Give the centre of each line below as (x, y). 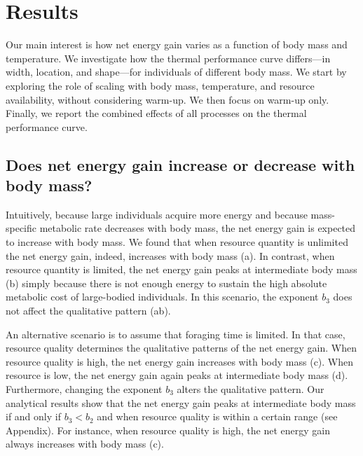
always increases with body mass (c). (85, 444)
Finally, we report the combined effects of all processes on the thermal (156, 113)
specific (21, 228)
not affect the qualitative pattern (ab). (88, 311)
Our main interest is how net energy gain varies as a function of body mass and (177, 44)
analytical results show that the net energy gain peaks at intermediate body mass (181, 402)
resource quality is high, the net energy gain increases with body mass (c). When (180, 361)
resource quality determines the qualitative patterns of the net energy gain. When (181, 348)
